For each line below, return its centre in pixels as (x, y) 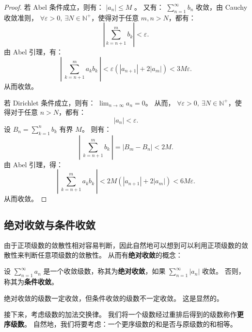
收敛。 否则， (223, 271)
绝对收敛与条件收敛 (50, 225)
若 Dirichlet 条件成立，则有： (50, 102)
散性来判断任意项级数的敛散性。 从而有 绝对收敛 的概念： (93, 254)
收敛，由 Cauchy (221, 7)
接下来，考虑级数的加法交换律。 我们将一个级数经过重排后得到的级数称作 (120, 314)
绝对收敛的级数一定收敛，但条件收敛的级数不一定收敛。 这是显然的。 (114, 298)
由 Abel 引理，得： (34, 164)
